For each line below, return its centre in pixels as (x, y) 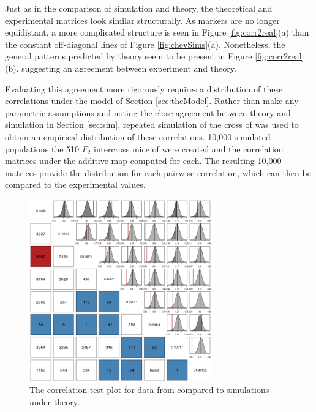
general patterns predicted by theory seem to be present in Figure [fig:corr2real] (155, 56)
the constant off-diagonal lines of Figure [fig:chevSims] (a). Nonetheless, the (145, 44)
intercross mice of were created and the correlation (189, 148)
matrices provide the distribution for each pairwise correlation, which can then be (158, 172)
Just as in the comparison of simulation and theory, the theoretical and (139, 8)
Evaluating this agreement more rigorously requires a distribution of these (144, 88)
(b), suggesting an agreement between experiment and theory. (121, 68)
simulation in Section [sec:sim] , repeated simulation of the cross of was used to (152, 125)
